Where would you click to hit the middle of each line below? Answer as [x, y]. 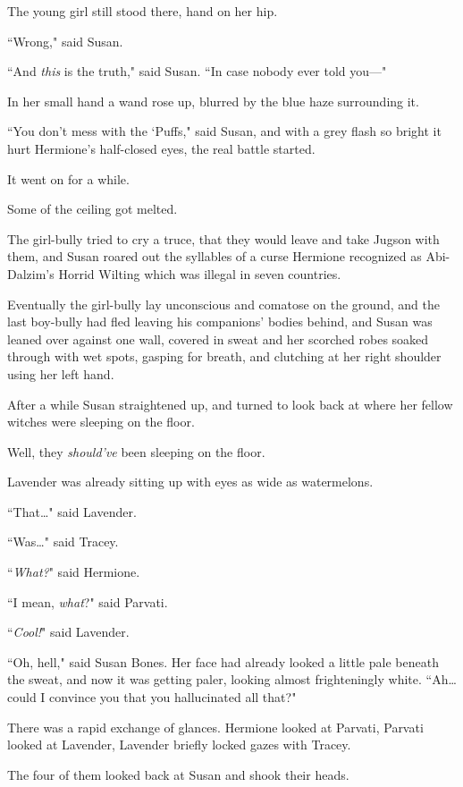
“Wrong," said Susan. [65, 41]
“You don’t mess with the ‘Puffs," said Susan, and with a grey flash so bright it [224, 131]
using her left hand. [61, 373]
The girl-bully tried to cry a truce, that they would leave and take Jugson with [223, 238]
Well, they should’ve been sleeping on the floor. [136, 451]
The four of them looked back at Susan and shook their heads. [178, 774]
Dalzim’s [31, 273]
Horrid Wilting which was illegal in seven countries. [200, 273]
